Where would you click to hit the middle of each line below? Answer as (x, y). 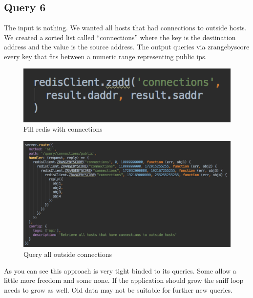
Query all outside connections (68, 254)
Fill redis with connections (63, 129)
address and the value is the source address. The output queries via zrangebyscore (127, 47)
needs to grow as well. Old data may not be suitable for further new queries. (118, 289)
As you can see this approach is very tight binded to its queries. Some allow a (120, 270)
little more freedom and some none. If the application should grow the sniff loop (124, 280)
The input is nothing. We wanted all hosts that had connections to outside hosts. (125, 28)
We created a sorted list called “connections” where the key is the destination (120, 37)
